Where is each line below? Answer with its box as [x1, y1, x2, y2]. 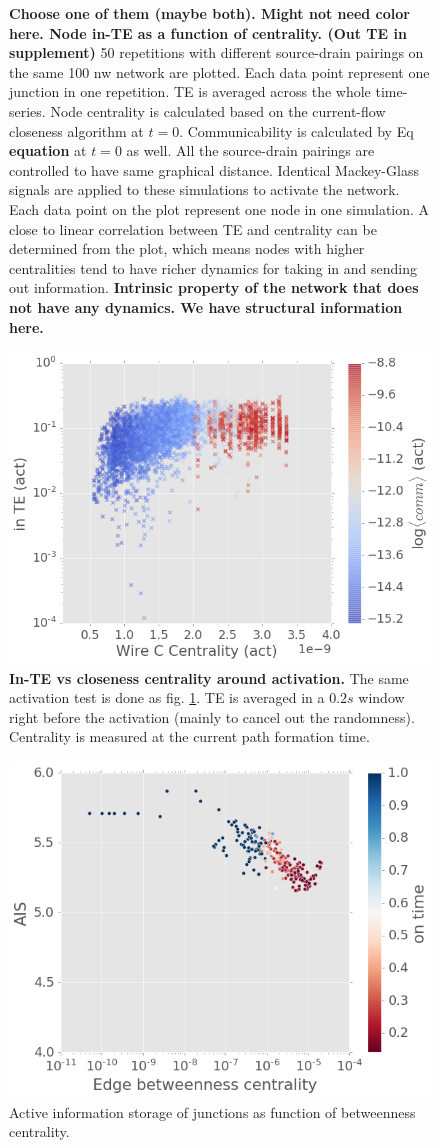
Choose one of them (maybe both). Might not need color [9, 3, 410, 23]
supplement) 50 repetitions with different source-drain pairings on [9, 42, 424, 63]
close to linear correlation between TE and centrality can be [9, 218, 377, 239]
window [358, 687, 405, 708]
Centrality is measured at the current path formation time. [9, 726, 370, 747]
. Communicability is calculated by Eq [179, 120, 414, 141]
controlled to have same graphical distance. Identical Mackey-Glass [9, 159, 419, 180]
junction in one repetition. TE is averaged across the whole [9, 81, 371, 102]
